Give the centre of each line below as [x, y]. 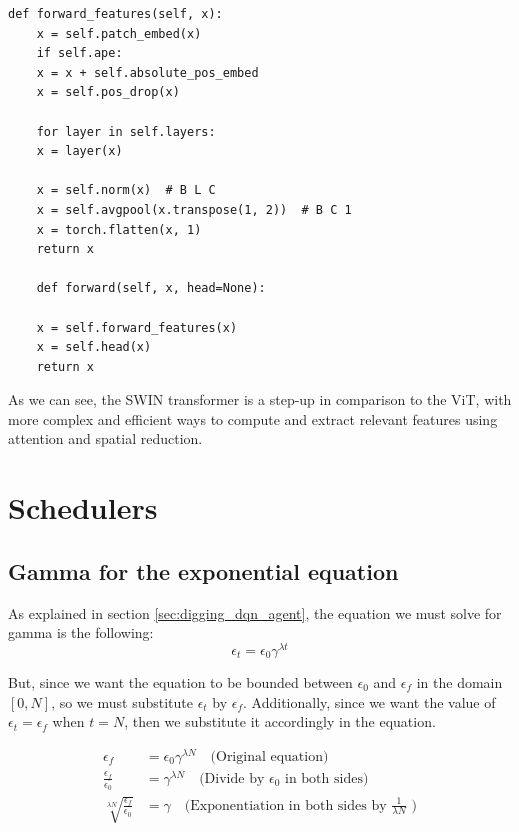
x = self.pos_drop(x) [108, 92]
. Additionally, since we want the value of [369, 701]
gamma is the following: [81, 632]
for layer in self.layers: [126, 131]
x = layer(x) [79, 151]
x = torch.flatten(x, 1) [119, 229]
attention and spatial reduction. [105, 438]
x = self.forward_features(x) [137, 327]
